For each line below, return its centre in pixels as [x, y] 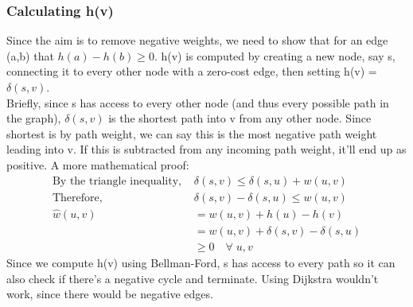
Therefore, [77, 198]
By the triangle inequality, [117, 181]
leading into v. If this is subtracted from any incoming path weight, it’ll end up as [206, 149]
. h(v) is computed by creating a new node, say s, [275, 55]
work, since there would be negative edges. [110, 294]
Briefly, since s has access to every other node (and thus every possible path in [198, 102]
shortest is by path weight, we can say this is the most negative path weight [192, 133]
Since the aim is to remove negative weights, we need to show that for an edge [197, 40]
